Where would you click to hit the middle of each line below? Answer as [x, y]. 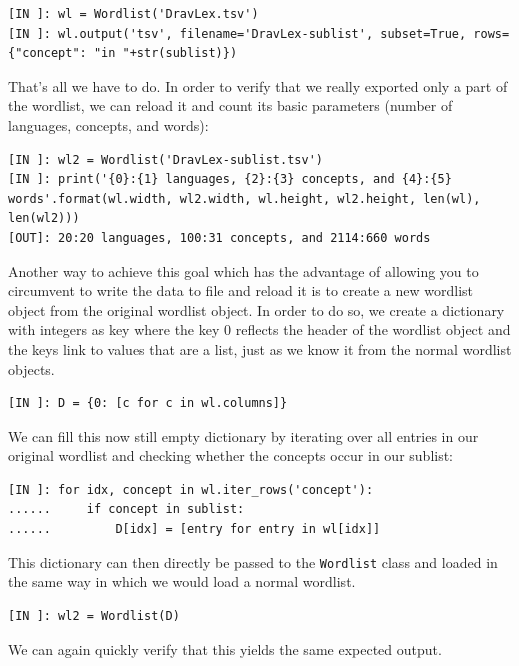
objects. [31, 368]
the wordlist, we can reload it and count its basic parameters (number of [230, 105]
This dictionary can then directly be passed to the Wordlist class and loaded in [253, 561]
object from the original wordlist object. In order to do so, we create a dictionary [256, 309]
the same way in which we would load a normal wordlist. [182, 581]
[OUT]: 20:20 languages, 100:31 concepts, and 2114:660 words [219, 237]
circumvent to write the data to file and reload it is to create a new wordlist [241, 290]
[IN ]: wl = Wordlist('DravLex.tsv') [133, 14]
